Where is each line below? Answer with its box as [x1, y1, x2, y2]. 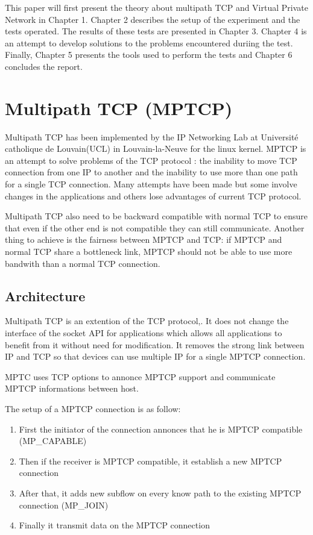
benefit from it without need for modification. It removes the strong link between [5, 338, 305, 351]
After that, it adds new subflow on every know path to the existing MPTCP [19, 486, 302, 499]
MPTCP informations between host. [5, 382, 139, 395]
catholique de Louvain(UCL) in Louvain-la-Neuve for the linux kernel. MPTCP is [5, 142, 306, 155]
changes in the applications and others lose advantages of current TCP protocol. [5, 189, 302, 202]
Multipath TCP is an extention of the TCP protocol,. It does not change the [5, 314, 289, 327]
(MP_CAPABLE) [19, 434, 87, 447]
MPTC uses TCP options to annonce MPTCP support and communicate [5, 370, 276, 383]
